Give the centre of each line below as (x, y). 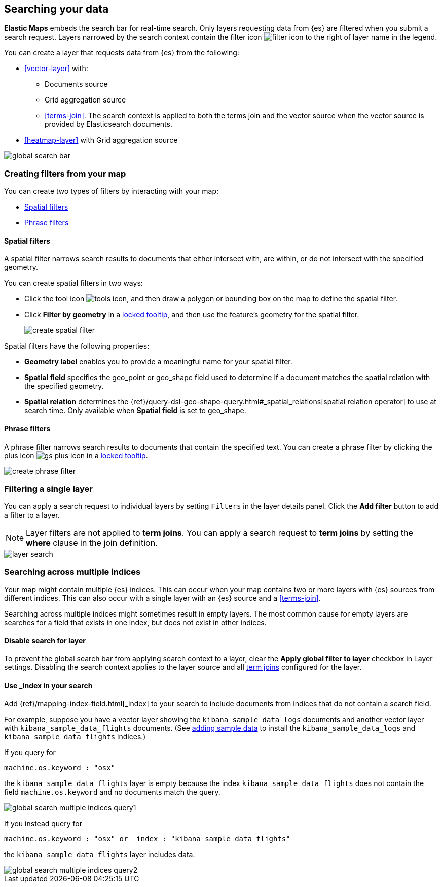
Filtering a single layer (49, 488)
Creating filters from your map (65, 173)
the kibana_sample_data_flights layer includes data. (100, 854)
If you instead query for (43, 823)
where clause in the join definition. (92, 543)
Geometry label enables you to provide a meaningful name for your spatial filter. (158, 362)
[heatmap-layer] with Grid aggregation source (101, 140)
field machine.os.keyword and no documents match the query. (112, 792)
